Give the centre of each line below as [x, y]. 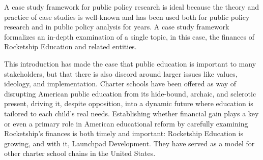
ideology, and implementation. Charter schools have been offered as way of [120, 84]
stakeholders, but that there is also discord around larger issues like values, [121, 73]
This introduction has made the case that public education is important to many [130, 63]
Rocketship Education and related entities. [70, 46]
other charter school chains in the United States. [80, 153]
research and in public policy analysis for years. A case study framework [117, 27]
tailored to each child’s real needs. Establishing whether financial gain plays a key [131, 113]
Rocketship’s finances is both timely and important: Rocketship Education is [124, 133]
